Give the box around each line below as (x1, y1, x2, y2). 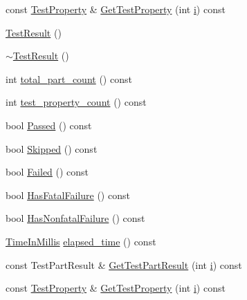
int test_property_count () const (6, 95, 147, 109)
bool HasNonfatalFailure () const (6, 211, 145, 225)
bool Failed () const (6, 165, 89, 179)
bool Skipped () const (6, 141, 98, 156)
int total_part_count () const (6, 71, 132, 86)
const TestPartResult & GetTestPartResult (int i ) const (6, 257, 242, 272)
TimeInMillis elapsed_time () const (6, 234, 156, 248)
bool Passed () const (6, 118, 92, 132)
